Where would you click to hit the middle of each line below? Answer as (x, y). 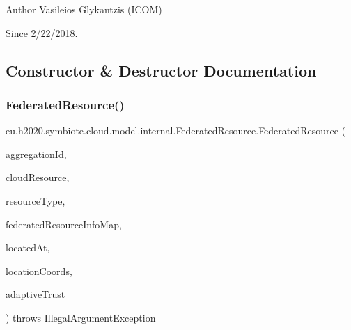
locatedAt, (28, 248)
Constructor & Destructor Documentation (161, 70)
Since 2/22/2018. (42, 32)
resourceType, (36, 200)
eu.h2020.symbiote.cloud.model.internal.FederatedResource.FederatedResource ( (176, 131)
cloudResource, (38, 177)
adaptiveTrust (36, 294)
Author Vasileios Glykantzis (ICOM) (84, 9)
